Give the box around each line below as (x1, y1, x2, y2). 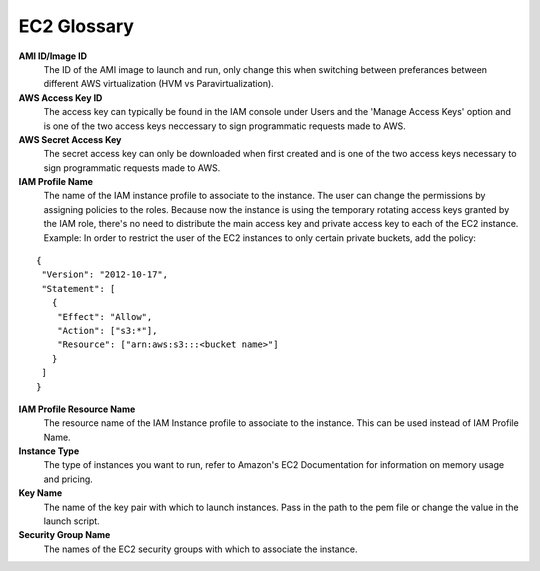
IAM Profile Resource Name (18, 403, 136, 415)
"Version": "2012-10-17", (41, 269, 169, 280)
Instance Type (18, 445, 80, 457)
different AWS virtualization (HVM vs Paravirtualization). (43, 78, 274, 90)
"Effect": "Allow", (56, 311, 153, 322)
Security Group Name (18, 529, 111, 541)
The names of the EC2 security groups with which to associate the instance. (43, 543, 358, 555)
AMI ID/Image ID (18, 50, 88, 62)
